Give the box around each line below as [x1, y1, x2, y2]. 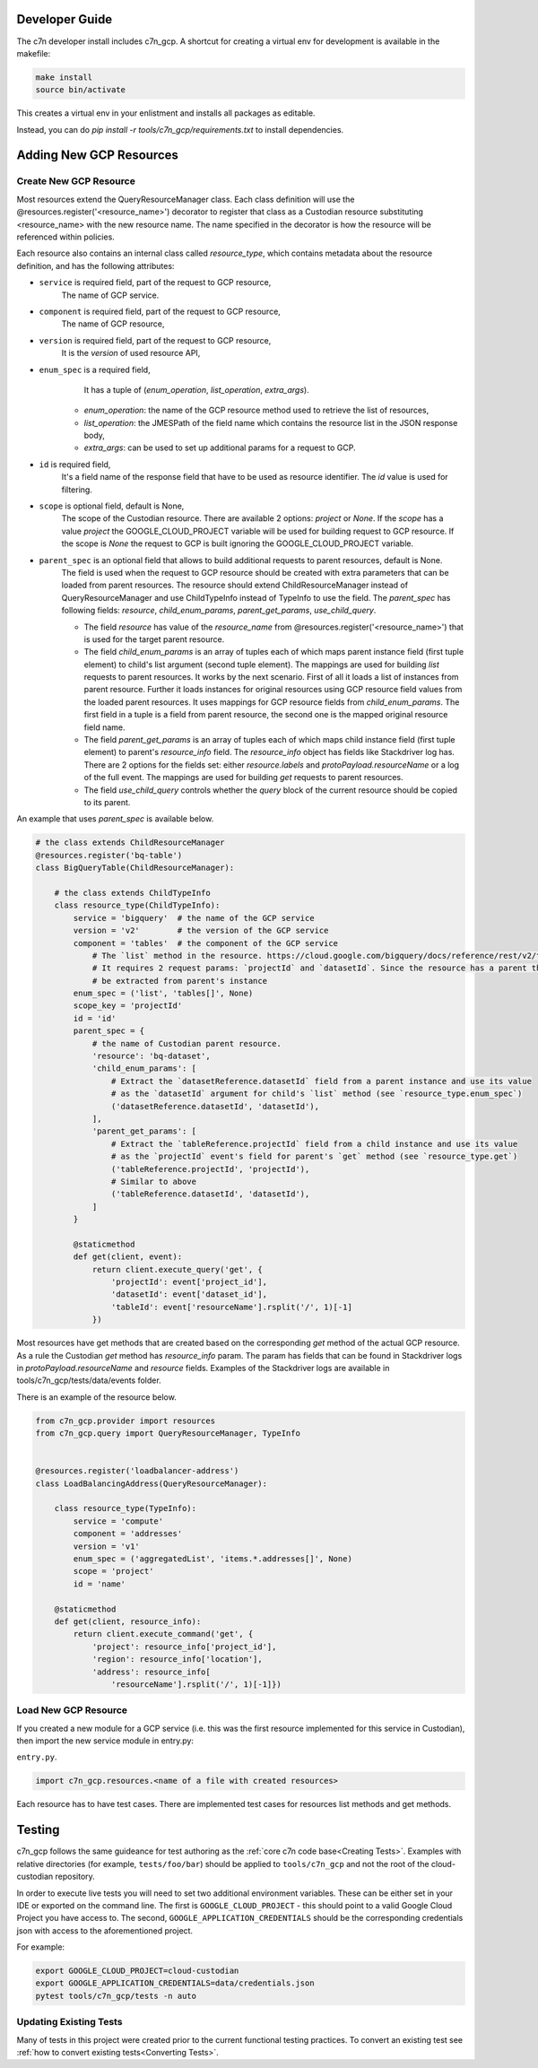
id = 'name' [73, 1578, 126, 1589]
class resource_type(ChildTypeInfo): [54, 900, 221, 910]
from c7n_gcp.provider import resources [35, 1415, 215, 1426]
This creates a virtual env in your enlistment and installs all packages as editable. [16, 108, 316, 118]
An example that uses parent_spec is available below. [16, 813, 214, 824]
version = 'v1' [73, 1541, 141, 1551]
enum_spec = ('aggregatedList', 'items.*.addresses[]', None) [73, 1554, 353, 1564]
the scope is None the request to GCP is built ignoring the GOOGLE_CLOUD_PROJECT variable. [61, 538, 414, 549]
